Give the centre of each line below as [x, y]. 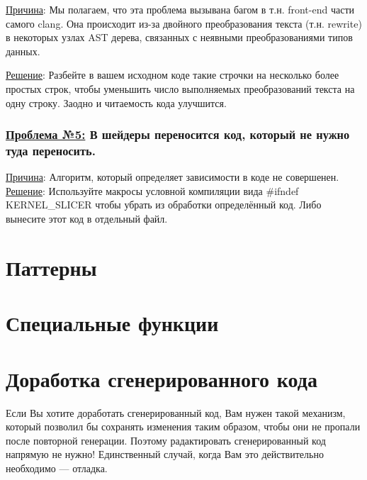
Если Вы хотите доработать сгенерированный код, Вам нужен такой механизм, [176, 412]
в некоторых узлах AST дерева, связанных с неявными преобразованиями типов [179, 37]
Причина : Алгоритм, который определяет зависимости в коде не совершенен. [173, 177]
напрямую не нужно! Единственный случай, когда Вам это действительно [165, 454]
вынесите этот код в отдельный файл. [87, 219]
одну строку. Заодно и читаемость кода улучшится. [116, 102]
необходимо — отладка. [57, 468]
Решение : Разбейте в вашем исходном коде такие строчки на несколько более [173, 75]
